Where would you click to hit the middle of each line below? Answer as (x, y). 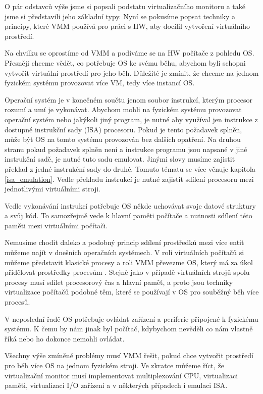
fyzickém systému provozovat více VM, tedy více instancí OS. (100, 83)
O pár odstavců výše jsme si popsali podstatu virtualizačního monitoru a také (125, 6)
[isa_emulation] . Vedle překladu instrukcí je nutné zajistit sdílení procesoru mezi (129, 179)
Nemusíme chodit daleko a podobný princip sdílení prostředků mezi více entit (124, 242)
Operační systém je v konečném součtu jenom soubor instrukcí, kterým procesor (129, 99)
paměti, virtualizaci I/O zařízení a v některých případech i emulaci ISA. (116, 385)
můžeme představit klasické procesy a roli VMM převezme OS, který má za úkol (129, 262)
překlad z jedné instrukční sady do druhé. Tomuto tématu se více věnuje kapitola (130, 168)
